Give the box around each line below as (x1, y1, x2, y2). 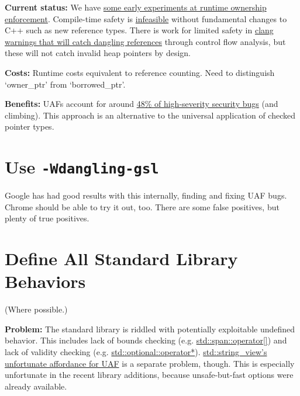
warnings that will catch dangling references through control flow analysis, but (5, 35, 286, 47)
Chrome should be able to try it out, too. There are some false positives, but (5, 200, 280, 213)
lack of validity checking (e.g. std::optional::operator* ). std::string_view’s (5, 346, 267, 358)
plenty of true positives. (5, 212, 89, 224)
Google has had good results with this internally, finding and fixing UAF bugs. (5, 189, 287, 202)
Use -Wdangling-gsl (5, 155, 159, 179)
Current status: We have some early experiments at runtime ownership (5, 1, 267, 13)
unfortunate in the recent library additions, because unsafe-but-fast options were (5, 369, 294, 381)
